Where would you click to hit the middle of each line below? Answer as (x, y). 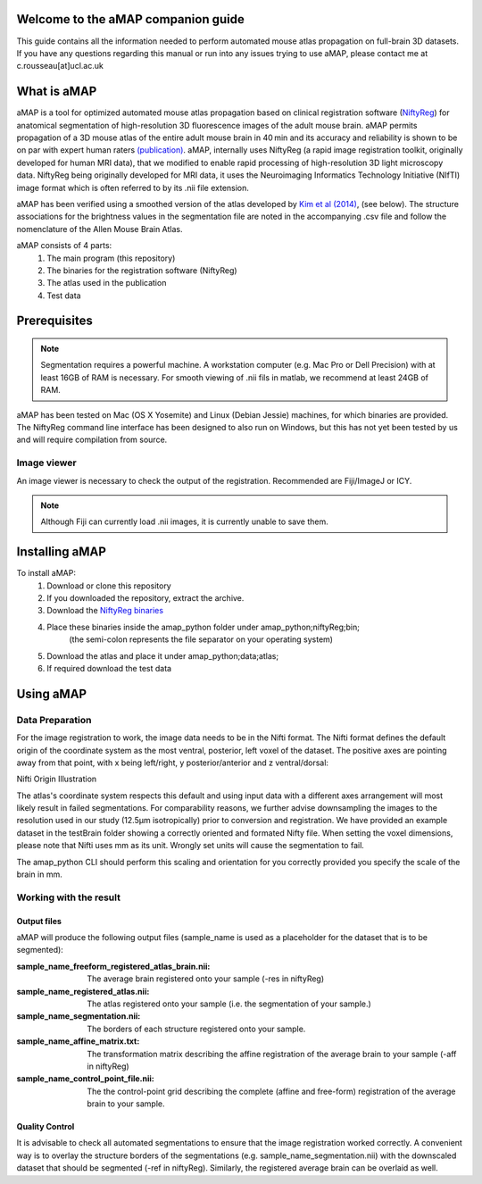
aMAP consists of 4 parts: (64, 246)
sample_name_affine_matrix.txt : (78, 1041)
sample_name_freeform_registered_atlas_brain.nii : (113, 966)
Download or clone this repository (109, 586)
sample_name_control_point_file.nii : (86, 1079)
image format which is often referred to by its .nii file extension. (133, 188)
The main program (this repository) (111, 258)
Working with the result (68, 897)
